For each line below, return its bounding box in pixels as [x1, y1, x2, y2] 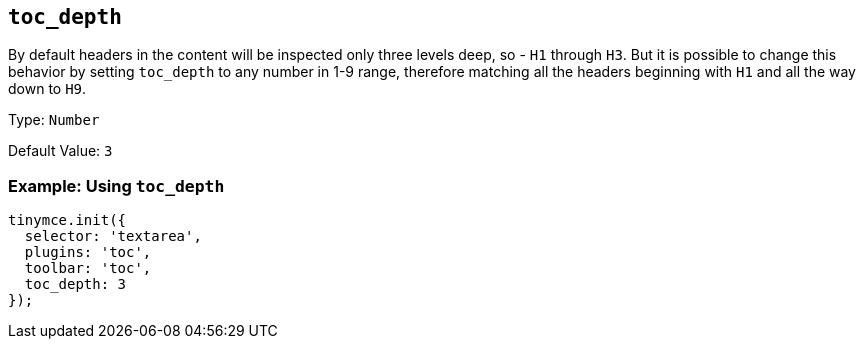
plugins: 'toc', [24, 244, 152, 261]
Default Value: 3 [8, 142, 113, 160]
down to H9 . [8, 80, 87, 98]
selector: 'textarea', [24, 228, 202, 245]
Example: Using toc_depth [8, 175, 225, 196]
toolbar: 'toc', [24, 260, 152, 277]
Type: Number [8, 111, 100, 129]
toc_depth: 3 [24, 276, 127, 293]
